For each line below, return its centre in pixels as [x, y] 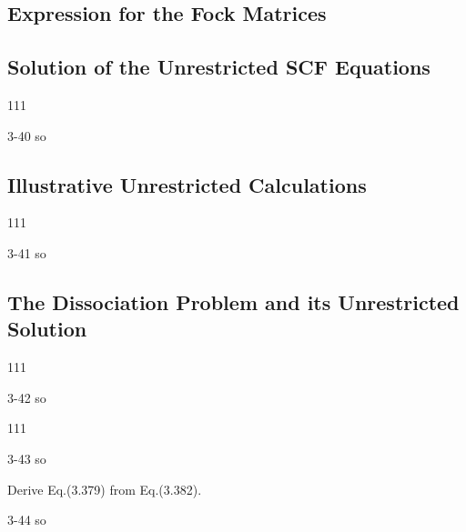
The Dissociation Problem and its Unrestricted [233, 301]
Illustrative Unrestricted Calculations [187, 184]
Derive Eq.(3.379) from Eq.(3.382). [105, 489]
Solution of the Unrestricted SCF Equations [219, 67]
